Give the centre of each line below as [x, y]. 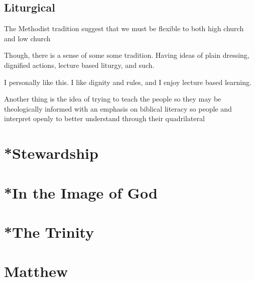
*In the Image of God [81, 192]
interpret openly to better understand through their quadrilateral [104, 118]
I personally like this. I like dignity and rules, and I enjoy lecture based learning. [128, 82]
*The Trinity [49, 231]
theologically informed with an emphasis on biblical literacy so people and [118, 108]
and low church [27, 38]
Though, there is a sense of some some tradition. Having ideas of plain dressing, [127, 55]
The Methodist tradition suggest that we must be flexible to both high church [124, 28]
